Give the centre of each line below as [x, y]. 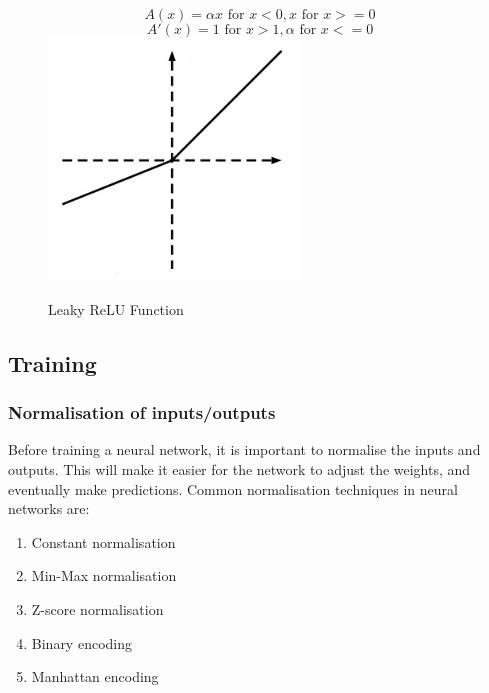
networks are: [49, 508]
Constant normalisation [103, 541]
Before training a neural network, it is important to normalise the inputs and [244, 449]
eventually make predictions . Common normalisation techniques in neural [233, 488]
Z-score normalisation [97, 609]
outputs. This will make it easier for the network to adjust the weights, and [239, 469]
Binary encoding [81, 642]
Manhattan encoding [95, 676]
